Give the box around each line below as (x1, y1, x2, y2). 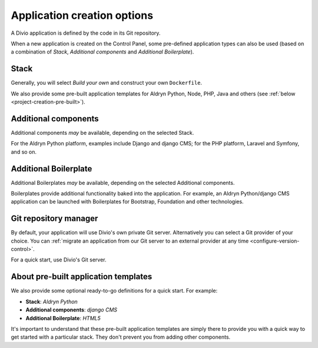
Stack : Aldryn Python (25, 298, 78, 305)
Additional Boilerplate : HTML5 (25, 314, 101, 322)
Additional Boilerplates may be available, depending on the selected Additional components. (11, 179, 235, 186)
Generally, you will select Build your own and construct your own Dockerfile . (11, 79, 203, 87)
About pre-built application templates (11, 271, 153, 282)
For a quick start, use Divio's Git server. (11, 256, 107, 263)
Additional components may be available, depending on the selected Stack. (11, 129, 194, 136)
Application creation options (11, 9, 153, 22)
